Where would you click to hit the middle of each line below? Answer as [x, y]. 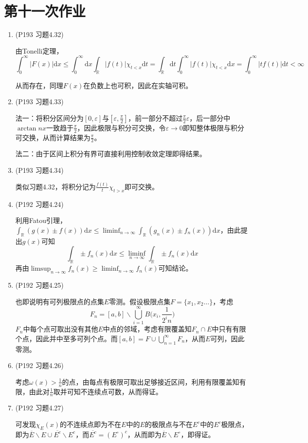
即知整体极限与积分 [213, 127]
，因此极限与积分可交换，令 [121, 127]
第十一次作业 [45, 11]
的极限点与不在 [169, 424]
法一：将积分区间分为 [49, 118]
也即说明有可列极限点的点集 [60, 301]
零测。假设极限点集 [140, 301]
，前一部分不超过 [155, 118]
